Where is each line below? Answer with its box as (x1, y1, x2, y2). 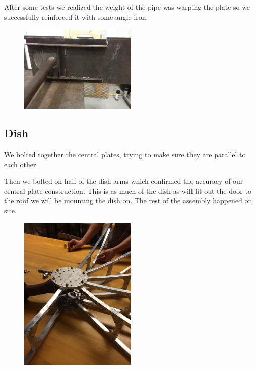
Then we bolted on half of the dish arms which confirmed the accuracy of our (4, 176, 243, 186)
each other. (4, 159, 38, 169)
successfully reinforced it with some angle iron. (4, 11, 148, 22)
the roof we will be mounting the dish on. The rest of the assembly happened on (4, 195, 252, 206)
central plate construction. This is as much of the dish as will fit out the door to (4, 185, 251, 196)
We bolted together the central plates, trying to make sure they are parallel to (4, 149, 246, 159)
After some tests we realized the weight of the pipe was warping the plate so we (4, 2, 250, 12)
